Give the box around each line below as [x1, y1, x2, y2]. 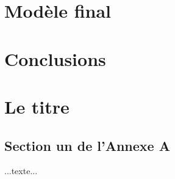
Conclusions [4, 46, 106, 71]
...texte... [4, 164, 38, 177]
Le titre [4, 93, 70, 119]
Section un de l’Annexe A [4, 136, 170, 155]
